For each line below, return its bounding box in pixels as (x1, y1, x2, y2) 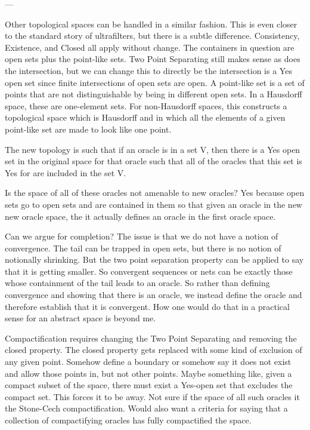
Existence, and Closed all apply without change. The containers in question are (5, 41, 294, 53)
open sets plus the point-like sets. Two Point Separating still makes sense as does (5, 53, 300, 65)
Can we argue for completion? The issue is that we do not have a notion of (5, 230, 278, 242)
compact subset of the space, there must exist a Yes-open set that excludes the (5, 379, 293, 391)
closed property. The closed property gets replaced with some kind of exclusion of (5, 343, 302, 356)
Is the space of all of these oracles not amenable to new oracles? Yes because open (5, 186, 305, 199)
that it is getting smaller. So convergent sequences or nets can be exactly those (5, 265, 293, 277)
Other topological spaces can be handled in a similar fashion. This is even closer (5, 17, 297, 30)
